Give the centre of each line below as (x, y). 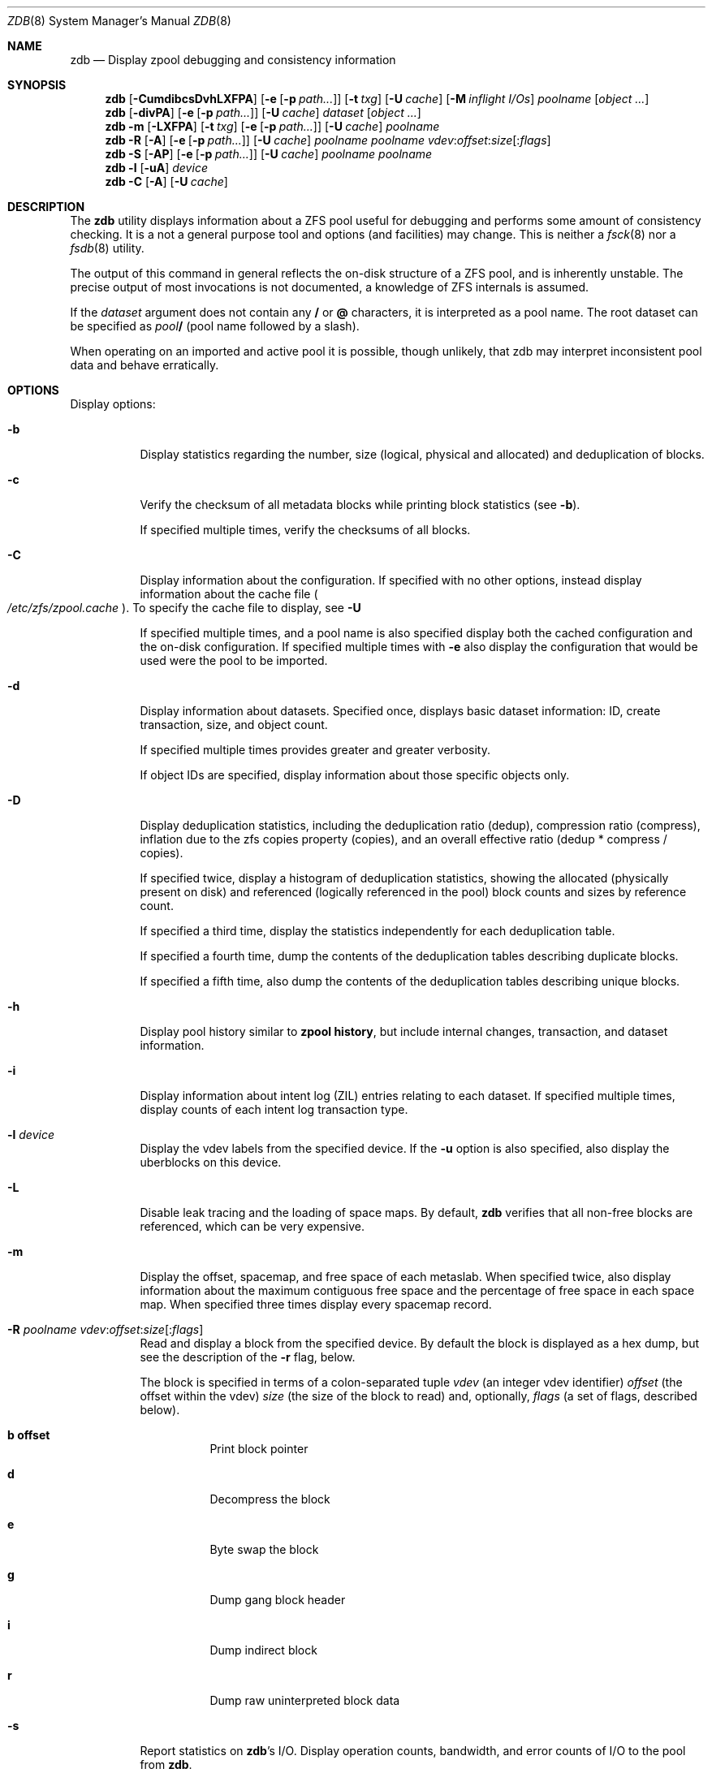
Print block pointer (259, 1449)
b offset (29, 1435)
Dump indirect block (263, 1650)
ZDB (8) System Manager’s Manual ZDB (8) (119, 21)
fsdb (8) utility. (107, 248)
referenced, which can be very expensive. (252, 1226)
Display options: (113, 404)
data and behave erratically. (145, 365)
